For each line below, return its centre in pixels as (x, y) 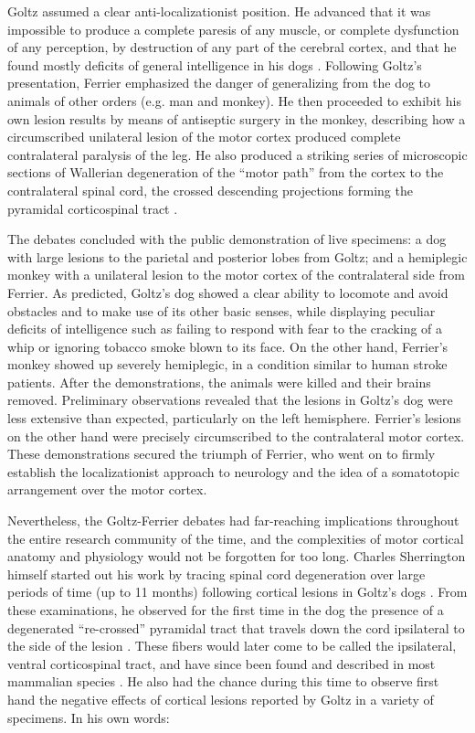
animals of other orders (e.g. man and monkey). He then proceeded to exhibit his (234, 100)
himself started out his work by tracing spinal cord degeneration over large (216, 574)
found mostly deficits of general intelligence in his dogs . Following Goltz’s (215, 64)
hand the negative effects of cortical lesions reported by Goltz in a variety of (221, 699)
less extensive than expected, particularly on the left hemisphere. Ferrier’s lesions (234, 418)
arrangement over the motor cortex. (107, 489)
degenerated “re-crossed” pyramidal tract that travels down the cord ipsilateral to (236, 627)
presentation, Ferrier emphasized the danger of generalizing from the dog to (219, 83)
